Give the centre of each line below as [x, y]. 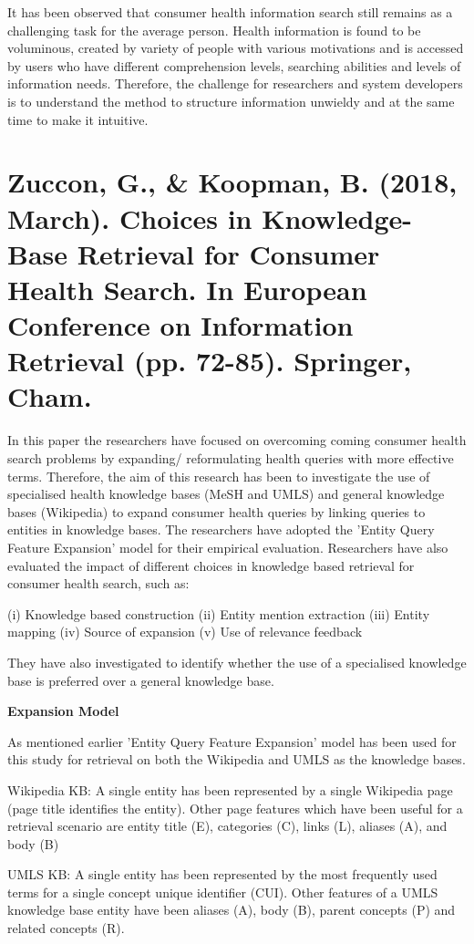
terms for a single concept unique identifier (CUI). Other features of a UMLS [223, 892]
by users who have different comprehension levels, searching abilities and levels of [234, 65]
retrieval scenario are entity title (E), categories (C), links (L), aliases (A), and [227, 826]
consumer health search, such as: [98, 583]
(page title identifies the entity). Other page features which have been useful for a [235, 808]
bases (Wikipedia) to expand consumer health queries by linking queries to [216, 511]
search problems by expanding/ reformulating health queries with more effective [231, 458]
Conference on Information [180, 325]
